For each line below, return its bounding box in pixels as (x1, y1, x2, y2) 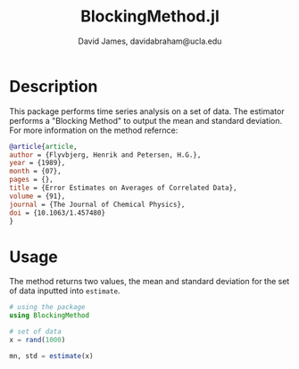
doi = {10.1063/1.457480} (9, 208, 105, 217)
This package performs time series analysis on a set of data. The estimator (9, 105, 285, 117)
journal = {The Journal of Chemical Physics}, (9, 200, 186, 209)
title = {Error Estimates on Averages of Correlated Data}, (9, 184, 238, 193)
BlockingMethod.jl (79, 6, 220, 27)
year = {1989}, (9, 159, 66, 168)
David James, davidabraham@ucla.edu (78, 36, 222, 46)
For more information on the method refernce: (9, 125, 179, 135)
